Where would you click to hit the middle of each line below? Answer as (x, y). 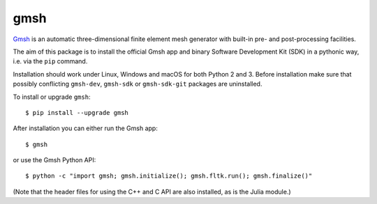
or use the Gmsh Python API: (54, 160)
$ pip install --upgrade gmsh (77, 112)
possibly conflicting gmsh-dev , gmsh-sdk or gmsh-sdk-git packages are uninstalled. (138, 84)
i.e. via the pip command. (50, 61)
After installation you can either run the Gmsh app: (86, 128)
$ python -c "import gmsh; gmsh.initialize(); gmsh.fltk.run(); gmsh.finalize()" (169, 176)
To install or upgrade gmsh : (52, 97)
